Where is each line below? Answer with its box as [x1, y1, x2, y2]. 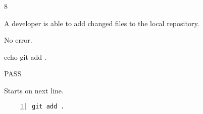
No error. [4, 35, 32, 45]
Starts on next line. [4, 85, 64, 95]
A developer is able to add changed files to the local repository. [4, 18, 199, 28]
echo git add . [4, 51, 46, 62]
